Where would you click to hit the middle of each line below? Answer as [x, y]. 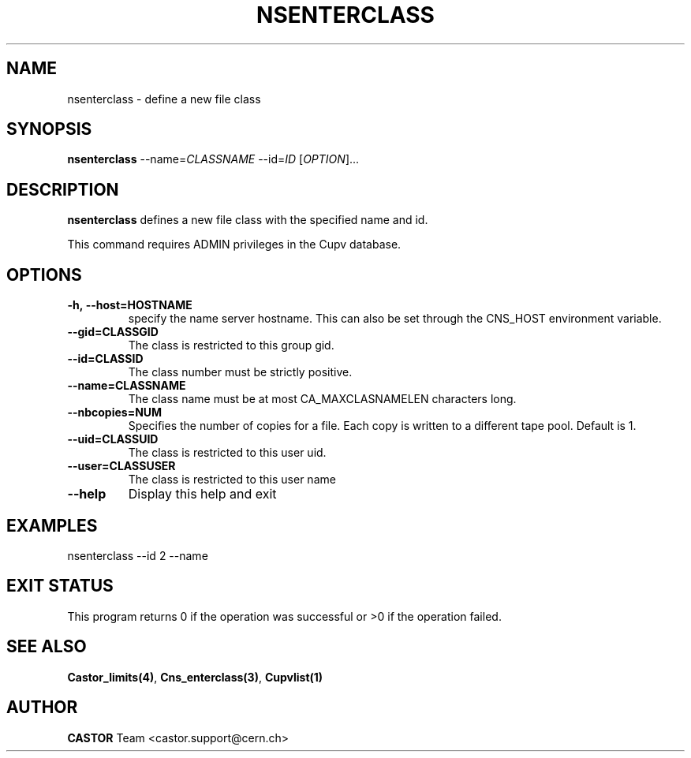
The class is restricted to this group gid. [231, 345]
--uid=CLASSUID [113, 439]
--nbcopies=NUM [115, 413]
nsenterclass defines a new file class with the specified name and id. [248, 220]
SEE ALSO [47, 647]
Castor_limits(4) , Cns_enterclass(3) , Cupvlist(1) [195, 677]
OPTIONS [44, 274]
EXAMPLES [52, 525]
